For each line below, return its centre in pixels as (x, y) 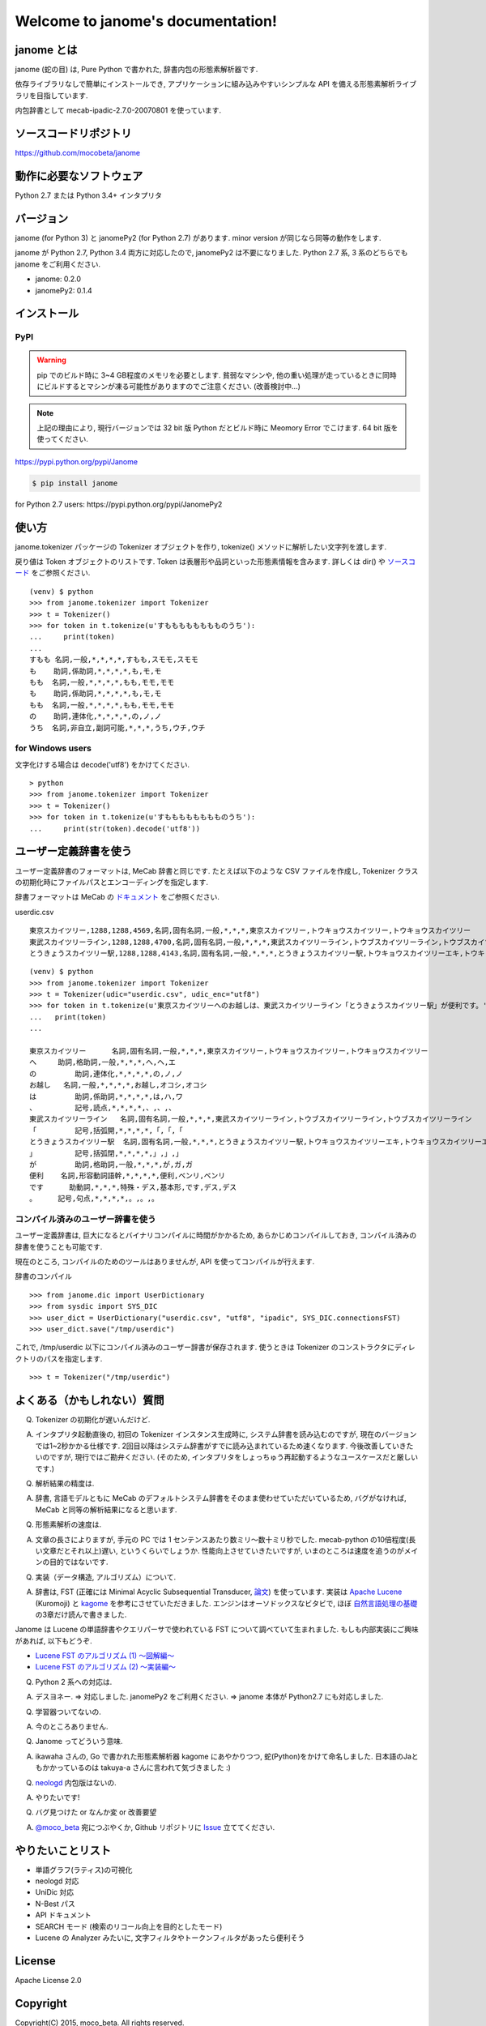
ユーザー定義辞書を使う (74, 851)
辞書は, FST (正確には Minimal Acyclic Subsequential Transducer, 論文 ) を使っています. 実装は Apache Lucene (219, 1592)
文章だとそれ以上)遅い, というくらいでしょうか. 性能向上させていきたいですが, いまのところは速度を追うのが (223, 1550)
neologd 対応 (57, 1881)
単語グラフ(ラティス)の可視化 (84, 1870)
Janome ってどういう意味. (79, 1742)
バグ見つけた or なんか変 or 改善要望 (96, 1812)
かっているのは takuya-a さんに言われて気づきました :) (140, 1767)
